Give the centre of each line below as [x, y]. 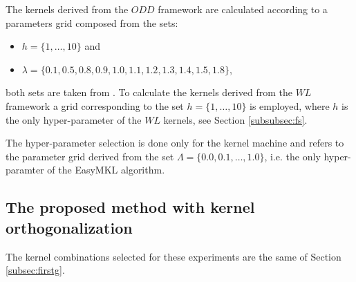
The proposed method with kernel [130, 207]
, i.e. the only [292, 156]
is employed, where [290, 105]
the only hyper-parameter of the [74, 119]
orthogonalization [69, 227]
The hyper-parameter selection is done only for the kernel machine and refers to [175, 143]
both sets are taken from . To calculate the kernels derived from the [149, 92]
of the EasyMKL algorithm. [106, 170]
